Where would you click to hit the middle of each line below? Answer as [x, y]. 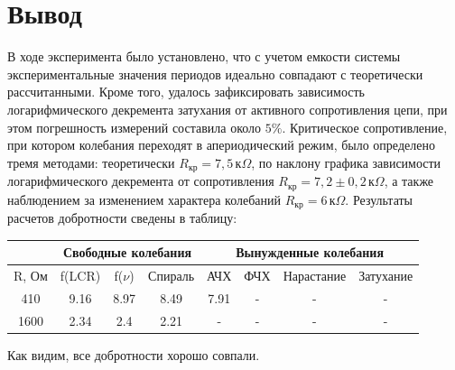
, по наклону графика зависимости [346, 162]
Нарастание [315, 275]
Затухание [386, 275]
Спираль [172, 275]
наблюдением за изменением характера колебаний [144, 199]
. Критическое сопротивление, [365, 127]
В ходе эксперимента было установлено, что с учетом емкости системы [204, 56]
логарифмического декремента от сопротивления [141, 181]
